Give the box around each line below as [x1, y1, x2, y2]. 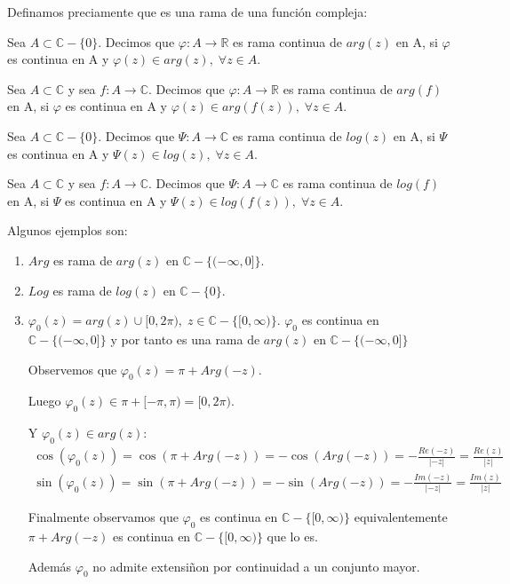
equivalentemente [354, 508, 448, 526]
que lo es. [267, 527, 318, 546]
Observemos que [28, 359, 117, 378]
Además [28, 556, 72, 575]
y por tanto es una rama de [110, 329, 260, 348]
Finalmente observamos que [28, 508, 179, 526]
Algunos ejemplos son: [7, 221, 128, 240]
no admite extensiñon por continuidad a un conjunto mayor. [92, 556, 420, 575]
